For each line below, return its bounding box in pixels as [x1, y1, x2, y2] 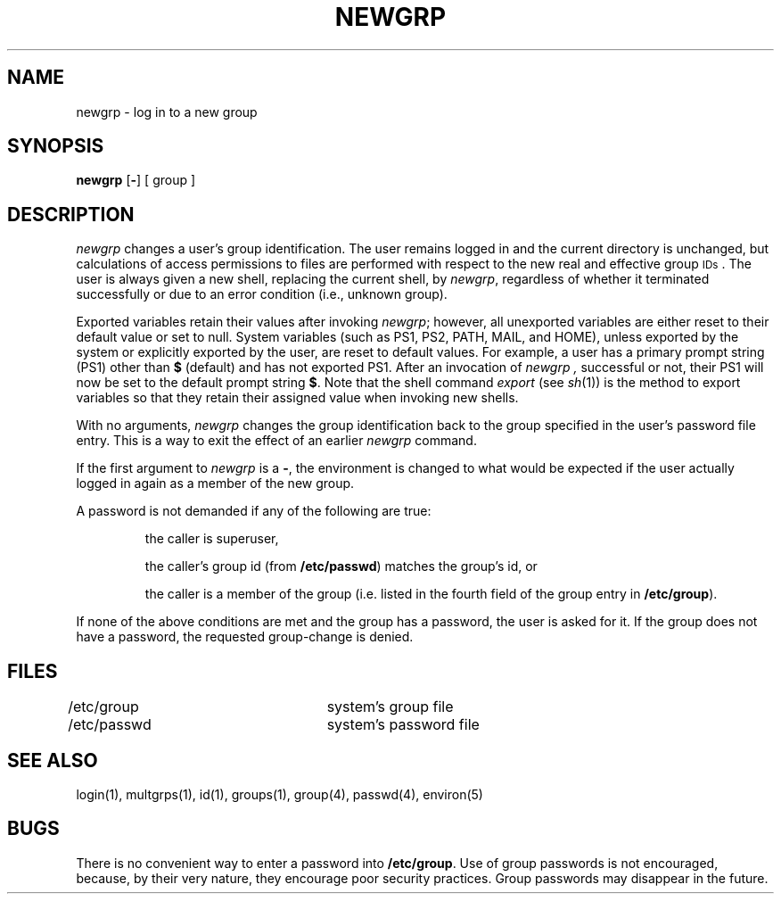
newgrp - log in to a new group [76, 103, 258, 120]
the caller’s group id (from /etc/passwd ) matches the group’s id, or [144, 558, 538, 574]
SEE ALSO [7, 748, 98, 772]
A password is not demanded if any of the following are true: [76, 503, 432, 519]
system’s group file [326, 698, 454, 716]
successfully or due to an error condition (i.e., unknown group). [76, 286, 448, 302]
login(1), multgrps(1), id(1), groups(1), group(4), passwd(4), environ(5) [76, 786, 483, 802]
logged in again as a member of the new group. [76, 475, 355, 492]
